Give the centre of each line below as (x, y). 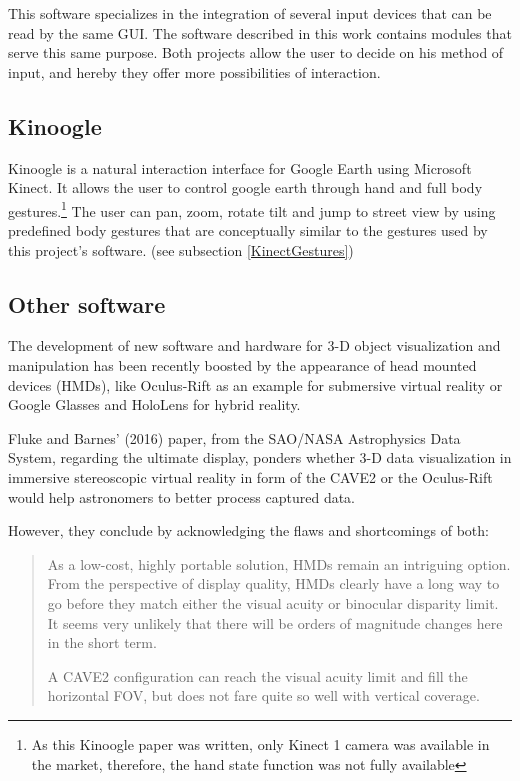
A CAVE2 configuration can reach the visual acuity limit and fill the (257, 675)
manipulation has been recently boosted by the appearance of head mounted (242, 365)
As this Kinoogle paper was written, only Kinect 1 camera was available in (260, 743)
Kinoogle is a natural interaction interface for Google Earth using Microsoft (240, 167)
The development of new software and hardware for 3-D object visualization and (254, 345)
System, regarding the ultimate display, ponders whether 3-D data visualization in (260, 457)
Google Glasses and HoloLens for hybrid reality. (154, 404)
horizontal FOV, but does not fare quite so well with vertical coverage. (263, 695)
